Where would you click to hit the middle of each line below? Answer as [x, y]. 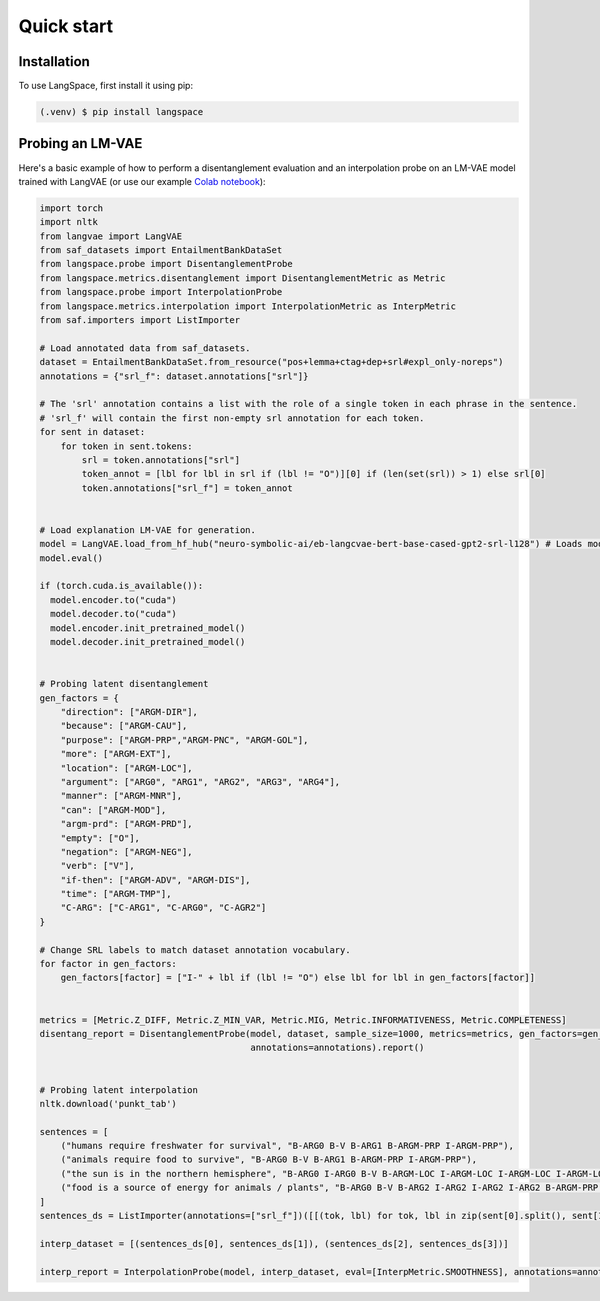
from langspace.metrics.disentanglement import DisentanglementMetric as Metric [242, 278]
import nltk [69, 222]
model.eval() [71, 558]
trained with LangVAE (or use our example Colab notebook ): [142, 181]
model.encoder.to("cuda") [113, 599]
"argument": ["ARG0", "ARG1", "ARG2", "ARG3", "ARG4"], [200, 781]
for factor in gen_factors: [108, 964]
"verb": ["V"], [97, 866]
